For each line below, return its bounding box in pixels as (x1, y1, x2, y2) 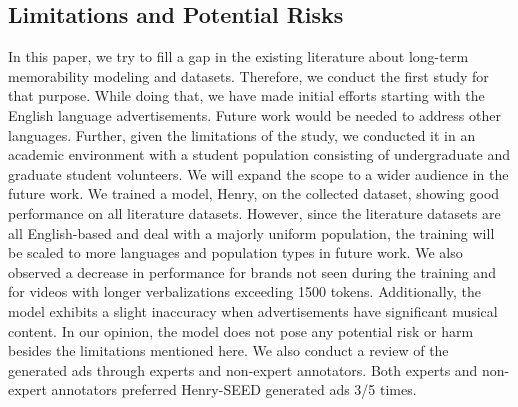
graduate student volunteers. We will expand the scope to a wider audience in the (8, 163, 509, 184)
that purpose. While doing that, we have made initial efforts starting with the (8, 85, 485, 106)
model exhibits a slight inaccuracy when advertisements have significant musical (8, 300, 498, 321)
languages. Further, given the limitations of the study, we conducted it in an (8, 124, 476, 145)
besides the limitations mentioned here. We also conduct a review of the (8, 340, 449, 361)
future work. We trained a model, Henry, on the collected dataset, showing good (8, 183, 500, 204)
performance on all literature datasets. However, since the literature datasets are (8, 202, 501, 223)
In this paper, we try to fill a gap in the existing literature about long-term (8, 46, 469, 67)
